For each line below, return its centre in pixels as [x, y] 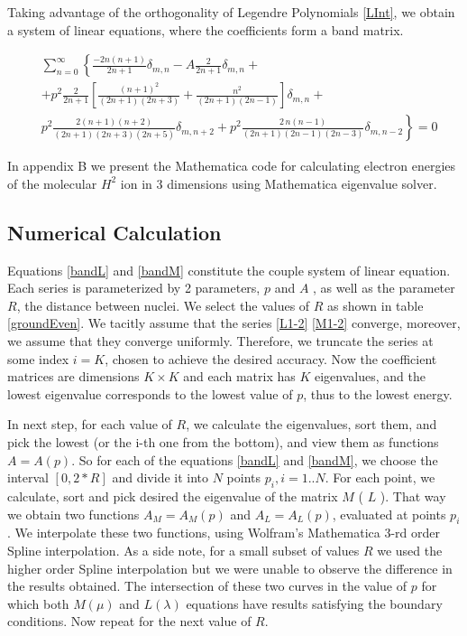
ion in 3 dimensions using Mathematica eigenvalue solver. [279, 183]
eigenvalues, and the [370, 376]
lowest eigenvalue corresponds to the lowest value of [150, 393]
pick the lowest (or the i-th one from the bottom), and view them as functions [223, 442]
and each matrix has [239, 376]
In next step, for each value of [90, 424]
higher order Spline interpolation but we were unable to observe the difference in [230, 568]
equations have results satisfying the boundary [314, 603]
